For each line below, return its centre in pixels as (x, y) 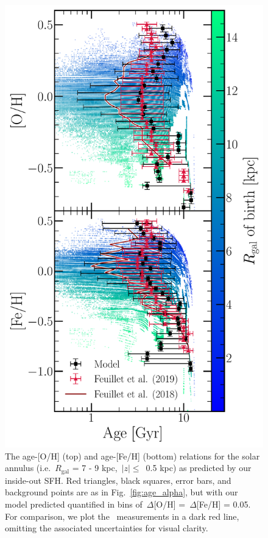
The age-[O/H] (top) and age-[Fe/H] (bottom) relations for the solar (132, 456)
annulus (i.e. (28, 468)
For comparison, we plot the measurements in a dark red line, (122, 516)
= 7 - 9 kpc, (95, 468)
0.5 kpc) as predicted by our (199, 468)
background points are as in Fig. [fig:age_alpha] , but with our (122, 492)
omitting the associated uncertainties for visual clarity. (107, 528)
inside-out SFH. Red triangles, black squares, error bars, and (118, 480)
